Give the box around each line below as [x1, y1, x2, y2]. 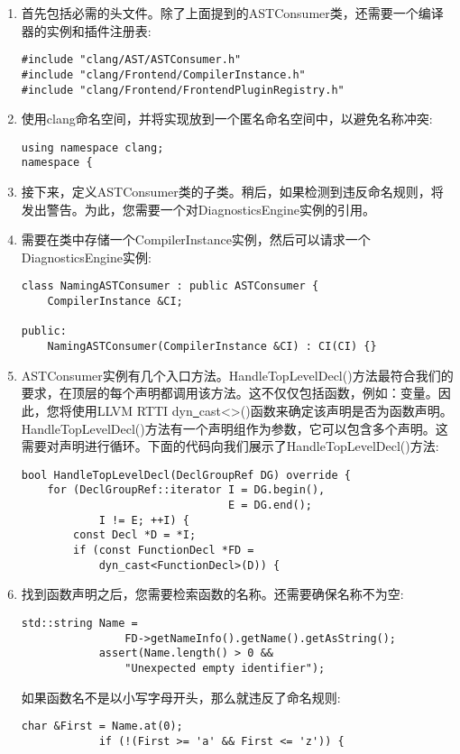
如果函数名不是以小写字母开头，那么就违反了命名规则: [21, 687, 341, 706]
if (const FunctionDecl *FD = [73, 543, 254, 556]
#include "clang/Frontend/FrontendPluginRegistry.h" [21, 83, 345, 97]
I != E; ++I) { [98, 513, 189, 527]
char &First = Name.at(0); [21, 720, 183, 733]
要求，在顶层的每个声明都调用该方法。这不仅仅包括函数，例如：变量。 [21, 383, 438, 402]
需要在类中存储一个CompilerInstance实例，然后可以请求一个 [21, 230, 371, 249]
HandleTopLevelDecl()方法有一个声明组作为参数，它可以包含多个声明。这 [21, 418, 448, 437]
